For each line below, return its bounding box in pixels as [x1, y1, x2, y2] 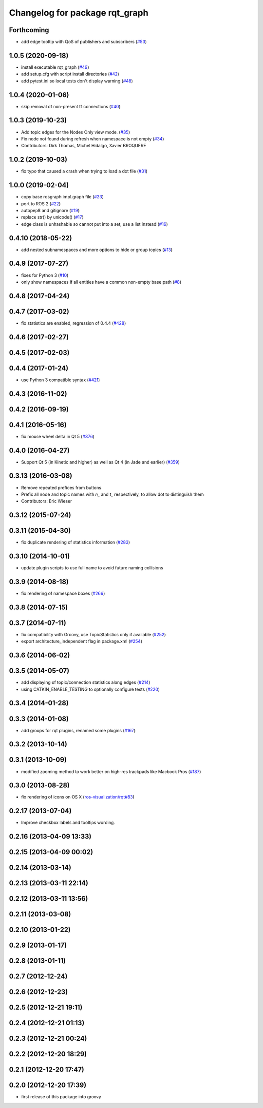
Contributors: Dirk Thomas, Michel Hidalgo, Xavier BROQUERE [21, 143, 146, 149]
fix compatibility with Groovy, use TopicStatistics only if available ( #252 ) [21, 631, 166, 637]
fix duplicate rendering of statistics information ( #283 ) [21, 539, 130, 545]
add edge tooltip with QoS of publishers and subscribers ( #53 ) [21, 39, 147, 45]
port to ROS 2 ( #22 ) [21, 200, 61, 207]
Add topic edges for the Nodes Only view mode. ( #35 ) [21, 129, 130, 135]
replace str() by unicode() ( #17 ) [21, 214, 84, 220]
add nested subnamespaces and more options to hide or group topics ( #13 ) [21, 247, 173, 253]
